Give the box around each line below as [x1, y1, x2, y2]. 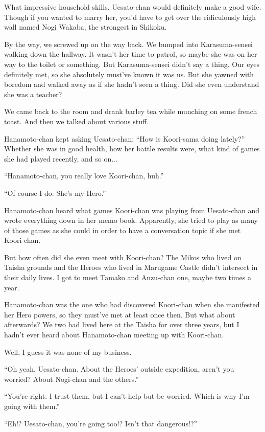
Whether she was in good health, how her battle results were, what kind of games [4, 143, 260, 154]
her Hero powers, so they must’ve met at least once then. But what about [4, 309, 235, 320]
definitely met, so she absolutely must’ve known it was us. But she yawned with [4, 69, 254, 79]
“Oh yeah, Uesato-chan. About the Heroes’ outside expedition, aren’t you [4, 363, 234, 374]
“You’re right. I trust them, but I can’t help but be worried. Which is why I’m [4, 391, 250, 401]
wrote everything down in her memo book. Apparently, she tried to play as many [4, 215, 258, 225]
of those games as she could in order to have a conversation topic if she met [4, 224, 241, 235]
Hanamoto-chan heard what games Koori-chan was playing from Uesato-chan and [4, 204, 260, 215]
